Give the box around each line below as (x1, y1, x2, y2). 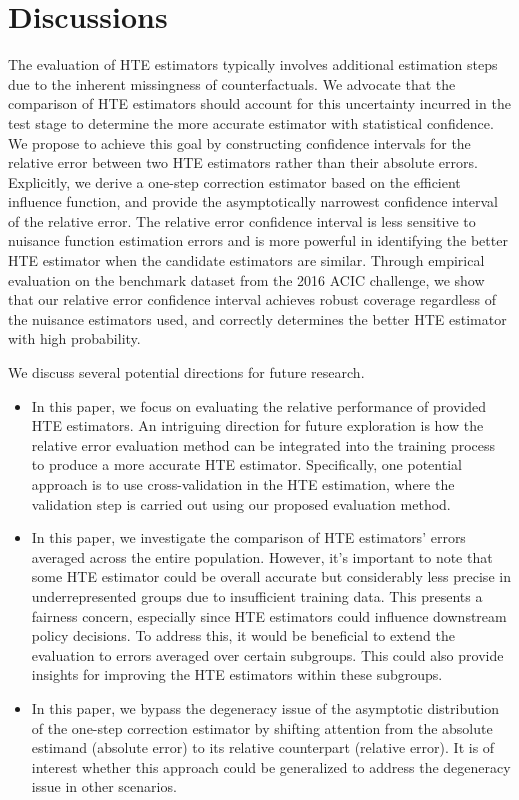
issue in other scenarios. (31, 776, 177, 797)
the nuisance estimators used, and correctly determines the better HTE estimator (8, 308, 507, 329)
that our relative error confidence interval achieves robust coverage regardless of (8, 289, 496, 310)
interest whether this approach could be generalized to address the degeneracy (31, 756, 511, 777)
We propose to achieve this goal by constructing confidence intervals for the (8, 132, 471, 153)
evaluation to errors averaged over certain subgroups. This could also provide (31, 644, 504, 665)
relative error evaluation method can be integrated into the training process (31, 434, 496, 455)
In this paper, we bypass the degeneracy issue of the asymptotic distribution (31, 697, 500, 718)
